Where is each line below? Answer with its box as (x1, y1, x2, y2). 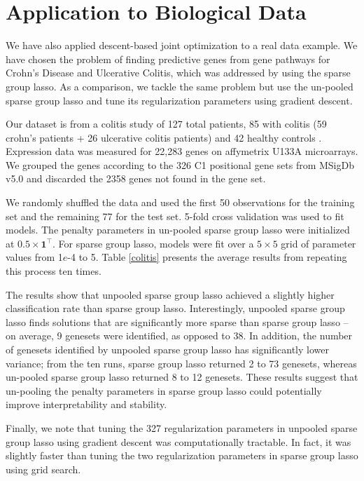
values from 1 (6, 250, 63, 264)
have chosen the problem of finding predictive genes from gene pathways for (6, 51, 330, 66)
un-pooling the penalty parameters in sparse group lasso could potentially (6, 383, 322, 398)
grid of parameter (281, 236, 356, 250)
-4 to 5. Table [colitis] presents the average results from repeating (67, 250, 347, 264)
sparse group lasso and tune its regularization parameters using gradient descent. (6, 93, 353, 107)
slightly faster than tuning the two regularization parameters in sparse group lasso (6, 448, 358, 463)
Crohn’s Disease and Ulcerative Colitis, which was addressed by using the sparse (6, 65, 351, 80)
